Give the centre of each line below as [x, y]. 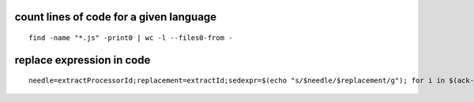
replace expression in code [83, 60]
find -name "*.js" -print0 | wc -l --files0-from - [131, 38]
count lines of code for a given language [116, 17]
